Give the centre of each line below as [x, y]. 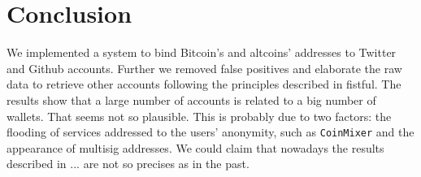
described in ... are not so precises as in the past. [128, 164]
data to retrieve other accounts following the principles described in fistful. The [204, 84]
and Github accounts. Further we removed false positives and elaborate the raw [204, 68]
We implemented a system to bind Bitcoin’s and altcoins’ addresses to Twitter [202, 52]
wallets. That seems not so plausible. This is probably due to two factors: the [199, 116]
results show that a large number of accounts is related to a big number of [191, 99]
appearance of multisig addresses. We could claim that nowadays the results [195, 147]
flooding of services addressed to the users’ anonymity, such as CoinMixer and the [210, 132]
